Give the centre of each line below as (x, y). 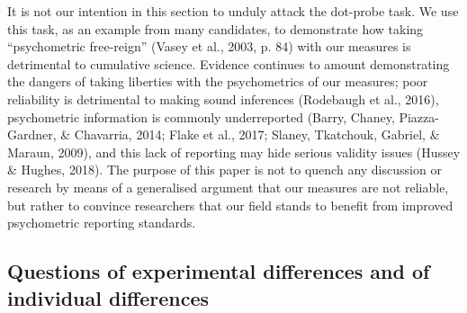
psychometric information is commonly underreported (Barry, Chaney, (201, 116)
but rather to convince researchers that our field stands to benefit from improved (230, 205)
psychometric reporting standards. (102, 223)
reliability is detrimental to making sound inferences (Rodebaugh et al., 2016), (223, 98)
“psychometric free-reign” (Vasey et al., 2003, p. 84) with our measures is (209, 46)
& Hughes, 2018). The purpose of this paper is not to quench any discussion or (225, 170)
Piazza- (419, 116)
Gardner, (32, 134)
